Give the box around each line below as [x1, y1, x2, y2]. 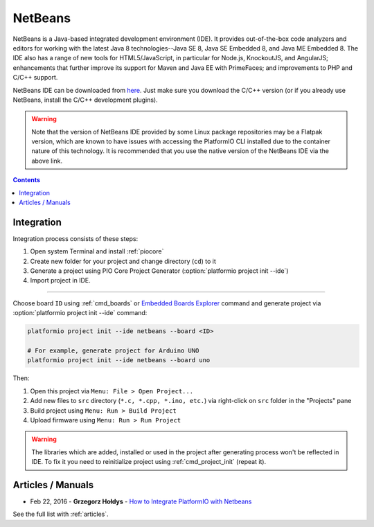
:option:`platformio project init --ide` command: [12, 309, 148, 317]
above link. [31, 157, 63, 165]
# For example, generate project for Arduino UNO [27, 347, 199, 355]
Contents [12, 176, 41, 184]
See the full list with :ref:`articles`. [12, 510, 109, 519]
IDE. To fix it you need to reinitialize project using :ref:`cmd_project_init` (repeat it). [31, 458, 267, 466]
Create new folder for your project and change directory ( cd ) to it [30, 257, 216, 265]
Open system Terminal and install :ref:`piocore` [30, 247, 164, 256]
